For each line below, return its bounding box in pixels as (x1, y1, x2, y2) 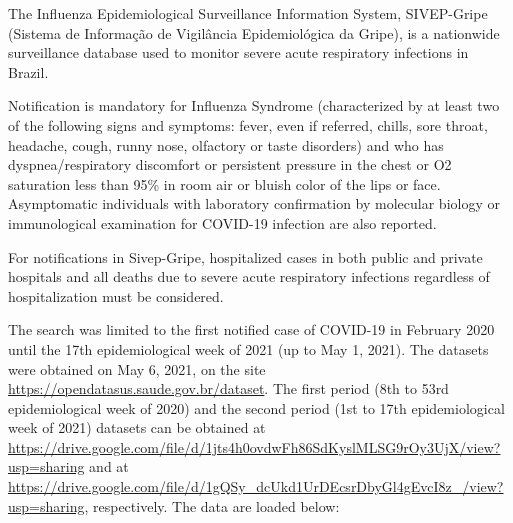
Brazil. (8, 61, 49, 82)
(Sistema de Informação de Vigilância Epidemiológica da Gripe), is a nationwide (8, 22, 500, 43)
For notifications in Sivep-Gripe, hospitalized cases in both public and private (8, 246, 483, 267)
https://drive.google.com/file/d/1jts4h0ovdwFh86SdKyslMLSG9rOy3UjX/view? (8, 436, 501, 457)
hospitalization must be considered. (8, 285, 224, 306)
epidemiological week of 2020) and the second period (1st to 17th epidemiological (8, 397, 505, 418)
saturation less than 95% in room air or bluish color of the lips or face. (8, 173, 441, 194)
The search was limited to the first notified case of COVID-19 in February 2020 (8, 319, 495, 340)
